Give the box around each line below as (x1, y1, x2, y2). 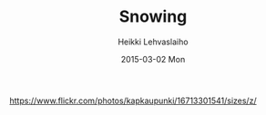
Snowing (118, 6, 188, 27)
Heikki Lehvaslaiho (118, 36, 189, 47)
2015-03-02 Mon (120, 53, 186, 64)
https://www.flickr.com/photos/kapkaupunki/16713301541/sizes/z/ (9, 95, 257, 106)
